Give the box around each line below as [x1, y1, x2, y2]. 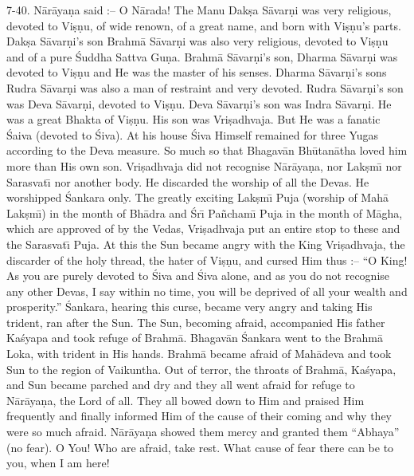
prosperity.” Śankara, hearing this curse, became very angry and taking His [6, 298, 373, 315]
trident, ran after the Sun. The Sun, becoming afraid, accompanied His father [6, 313, 385, 330]
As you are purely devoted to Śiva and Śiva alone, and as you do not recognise [6, 267, 390, 284]
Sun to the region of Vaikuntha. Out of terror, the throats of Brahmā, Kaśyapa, [6, 360, 396, 377]
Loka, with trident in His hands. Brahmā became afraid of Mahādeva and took [6, 345, 392, 362]
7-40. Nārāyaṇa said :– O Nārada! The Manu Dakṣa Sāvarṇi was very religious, [6, 2, 392, 18]
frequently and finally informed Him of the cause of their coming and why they [6, 407, 393, 424]
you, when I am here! [6, 454, 110, 471]
